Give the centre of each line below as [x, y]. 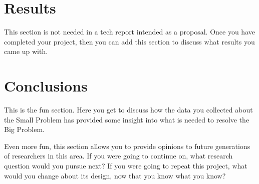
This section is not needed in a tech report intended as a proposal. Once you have [129, 32]
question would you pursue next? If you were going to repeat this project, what [126, 165]
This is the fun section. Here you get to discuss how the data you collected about [128, 110]
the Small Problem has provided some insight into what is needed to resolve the [127, 119]
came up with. [26, 51]
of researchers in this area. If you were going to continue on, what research [118, 156]
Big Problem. [24, 129]
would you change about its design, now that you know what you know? [115, 175]
